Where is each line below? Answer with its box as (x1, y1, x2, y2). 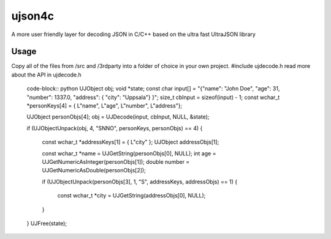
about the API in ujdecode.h (11, 71, 82, 78)
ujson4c (11, 9, 55, 23)
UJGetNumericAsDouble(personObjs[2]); (42, 167, 146, 174)
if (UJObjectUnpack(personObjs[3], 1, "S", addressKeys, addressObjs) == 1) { (42, 178, 238, 185)
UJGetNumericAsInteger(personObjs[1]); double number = (42, 158, 190, 165)
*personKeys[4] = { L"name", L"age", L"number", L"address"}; (26, 102, 183, 109)
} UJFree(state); (26, 219, 67, 227)
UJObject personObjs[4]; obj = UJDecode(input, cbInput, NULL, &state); (26, 113, 210, 120)
